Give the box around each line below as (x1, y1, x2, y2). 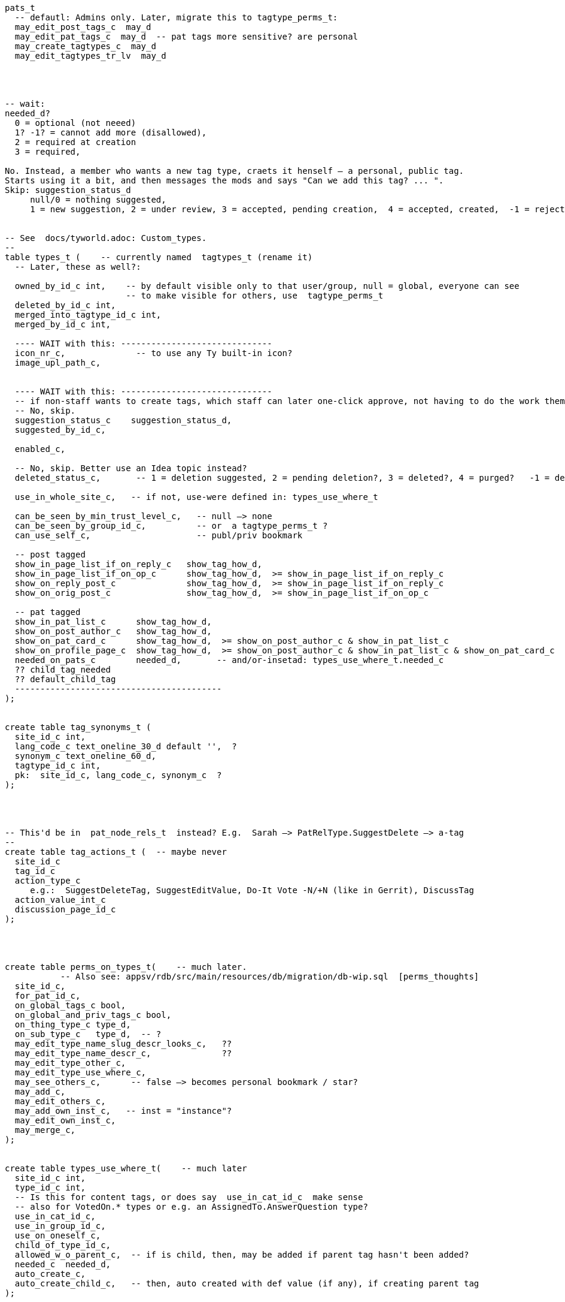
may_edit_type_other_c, (14, 1058, 126, 1068)
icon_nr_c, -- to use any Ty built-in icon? (14, 348, 293, 358)
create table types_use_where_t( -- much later (5, 1164, 247, 1173)
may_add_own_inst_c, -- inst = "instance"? (14, 1106, 232, 1116)
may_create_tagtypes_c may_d (14, 41, 156, 51)
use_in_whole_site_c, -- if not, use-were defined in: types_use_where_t (14, 492, 378, 502)
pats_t (5, 3, 35, 13)
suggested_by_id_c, (14, 425, 106, 435)
